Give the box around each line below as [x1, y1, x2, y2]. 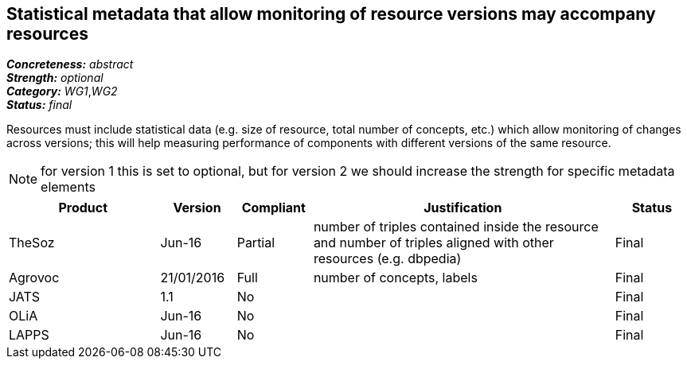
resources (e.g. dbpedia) [313, 250, 462, 267]
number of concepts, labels [313, 270, 478, 286]
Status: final [6, 98, 72, 112]
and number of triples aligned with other [313, 235, 554, 251]
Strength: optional [6, 71, 103, 85]
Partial [236, 235, 275, 251]
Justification [424, 200, 502, 216]
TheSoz [9, 235, 55, 251]
